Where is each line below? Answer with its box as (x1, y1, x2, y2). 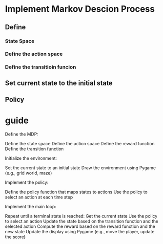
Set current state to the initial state (5, 79, 113, 87)
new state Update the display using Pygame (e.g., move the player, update (5, 229, 155, 235)
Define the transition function (5, 146, 64, 152)
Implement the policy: (5, 179, 49, 185)
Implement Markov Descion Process (5, 3, 155, 15)
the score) (5, 234, 26, 240)
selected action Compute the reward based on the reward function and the (5, 223, 155, 229)
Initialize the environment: (5, 155, 57, 161)
